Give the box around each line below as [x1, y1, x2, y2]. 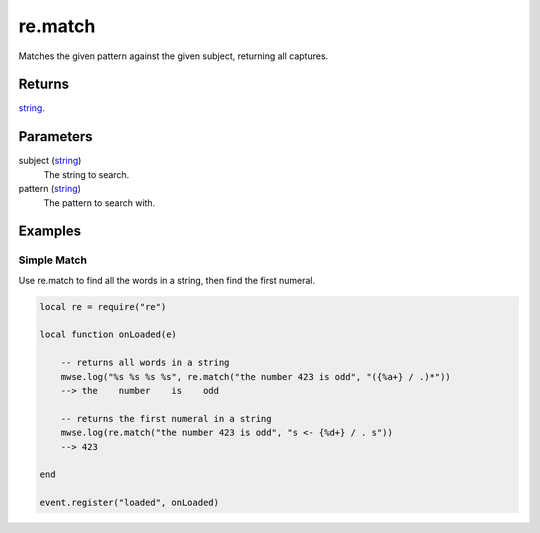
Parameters [18, 128, 93, 145]
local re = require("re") [39, 301, 167, 312]
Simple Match [18, 253, 87, 267]
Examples [18, 223, 82, 240]
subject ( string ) [18, 155, 82, 167]
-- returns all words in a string [60, 357, 230, 369]
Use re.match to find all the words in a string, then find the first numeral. [18, 274, 315, 286]
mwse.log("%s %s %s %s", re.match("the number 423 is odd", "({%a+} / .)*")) [60, 371, 452, 382]
